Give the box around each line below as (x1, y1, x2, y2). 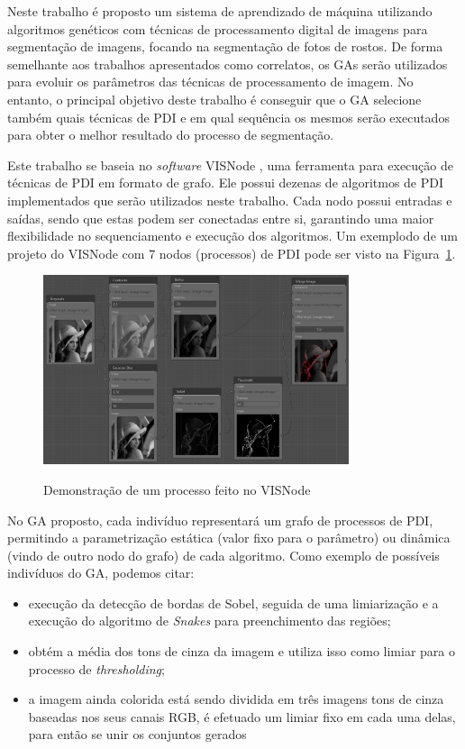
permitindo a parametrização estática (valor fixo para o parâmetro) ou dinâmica (7, 528, 451, 547)
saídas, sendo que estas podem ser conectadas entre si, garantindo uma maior (7, 208, 434, 227)
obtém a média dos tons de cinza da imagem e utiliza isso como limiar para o (28, 642, 455, 661)
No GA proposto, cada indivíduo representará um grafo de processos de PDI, (7, 510, 433, 529)
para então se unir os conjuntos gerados (28, 725, 247, 744)
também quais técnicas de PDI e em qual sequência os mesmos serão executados (7, 107, 450, 126)
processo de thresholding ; (28, 659, 165, 678)
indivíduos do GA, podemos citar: (7, 563, 195, 582)
